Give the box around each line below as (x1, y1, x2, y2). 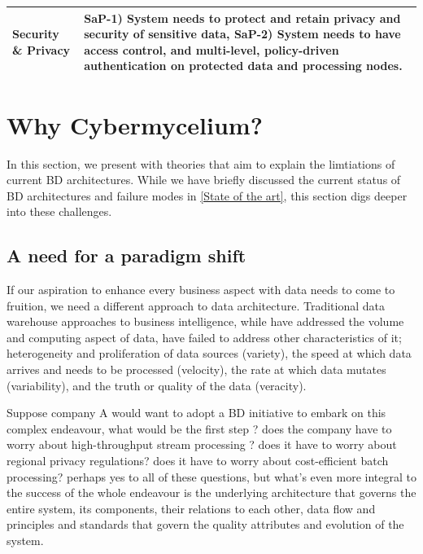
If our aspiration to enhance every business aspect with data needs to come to (7, 281, 395, 298)
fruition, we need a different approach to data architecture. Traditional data (7, 297, 385, 314)
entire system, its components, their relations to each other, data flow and (7, 499, 376, 517)
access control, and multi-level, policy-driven (84, 41, 339, 58)
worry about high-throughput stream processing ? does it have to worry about (7, 436, 397, 453)
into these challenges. (7, 203, 112, 220)
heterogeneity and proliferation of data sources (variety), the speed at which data (7, 345, 412, 362)
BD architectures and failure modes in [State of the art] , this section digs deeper (7, 187, 408, 204)
